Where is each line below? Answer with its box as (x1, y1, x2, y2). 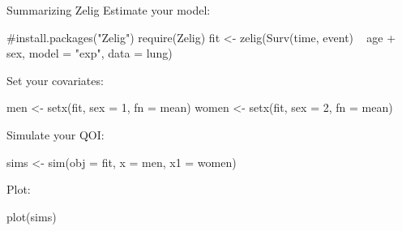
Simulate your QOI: (6, 126, 105, 143)
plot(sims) (6, 207, 57, 225)
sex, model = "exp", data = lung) (6, 45, 173, 62)
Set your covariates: (6, 71, 104, 88)
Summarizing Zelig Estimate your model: (6, 2, 211, 18)
